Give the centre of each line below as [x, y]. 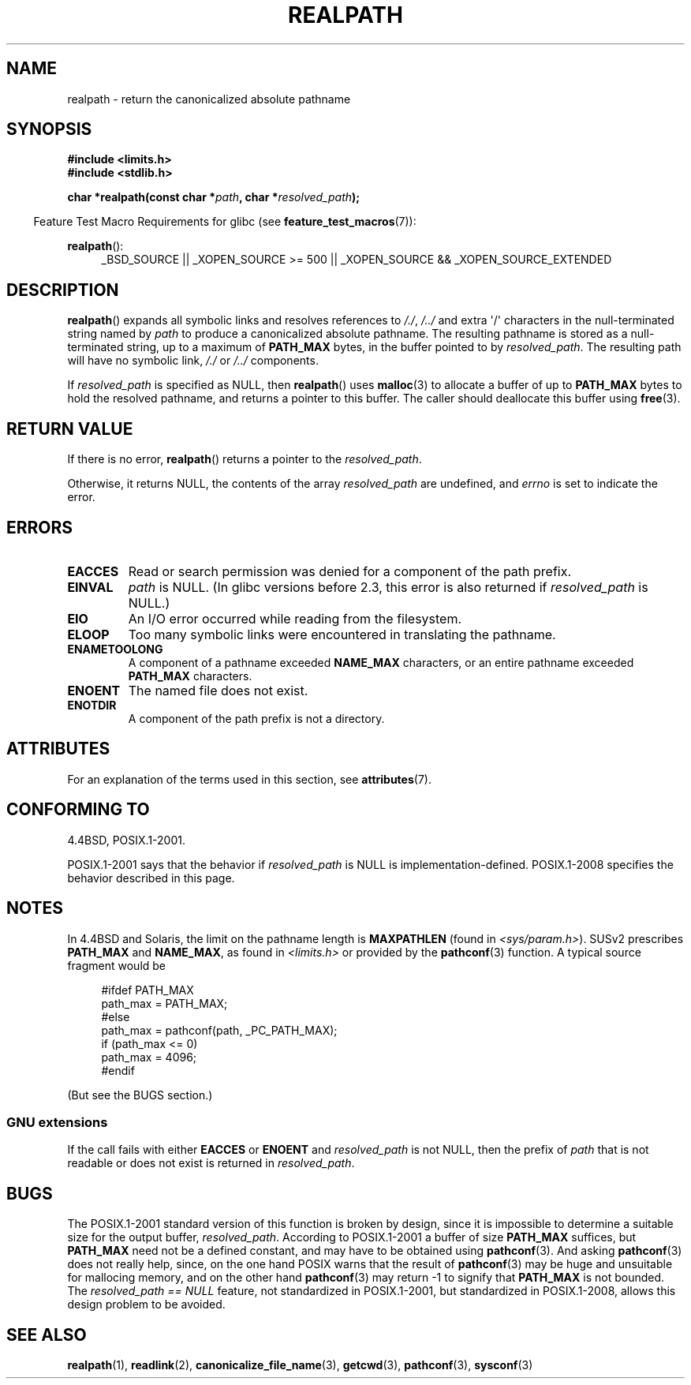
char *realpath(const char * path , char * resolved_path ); [214, 197]
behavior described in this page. [151, 878]
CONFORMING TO [78, 810]
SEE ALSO [47, 1334]
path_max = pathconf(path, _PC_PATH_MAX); [219, 1030]
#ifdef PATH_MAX [148, 990]
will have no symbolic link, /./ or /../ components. [193, 361]
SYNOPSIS [49, 129]
